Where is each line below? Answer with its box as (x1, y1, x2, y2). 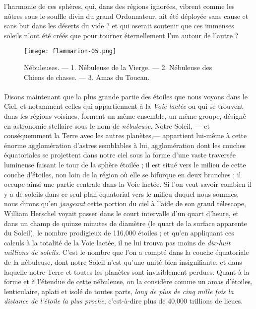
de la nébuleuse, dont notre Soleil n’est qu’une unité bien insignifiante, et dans (4, 256, 242, 267)
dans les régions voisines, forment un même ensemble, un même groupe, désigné (4, 111, 246, 121)
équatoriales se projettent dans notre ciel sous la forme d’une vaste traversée (4, 150, 236, 160)
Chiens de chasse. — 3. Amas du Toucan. (24, 72, 150, 82)
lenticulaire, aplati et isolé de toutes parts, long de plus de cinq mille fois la (4, 286, 234, 296)
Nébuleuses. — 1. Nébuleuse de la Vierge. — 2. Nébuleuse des (24, 62, 212, 73)
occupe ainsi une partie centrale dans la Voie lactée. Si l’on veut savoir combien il (4, 179, 252, 189)
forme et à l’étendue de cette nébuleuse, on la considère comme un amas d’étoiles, (4, 276, 253, 287)
